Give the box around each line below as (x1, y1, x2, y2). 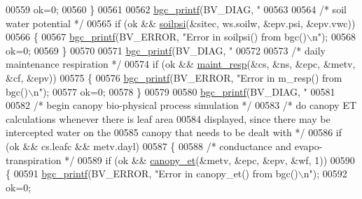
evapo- (294, 138, 323, 153)
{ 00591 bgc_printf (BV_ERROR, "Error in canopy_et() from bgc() (6, 166, 298, 181)
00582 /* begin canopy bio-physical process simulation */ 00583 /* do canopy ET (6, 98, 357, 112)
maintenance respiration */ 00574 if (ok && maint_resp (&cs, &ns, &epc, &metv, (6, 57, 356, 71)
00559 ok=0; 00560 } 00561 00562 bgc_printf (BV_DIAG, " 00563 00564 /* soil (6, 2, 347, 16)
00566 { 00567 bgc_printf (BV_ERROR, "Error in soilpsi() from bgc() (6, 29, 307, 44)
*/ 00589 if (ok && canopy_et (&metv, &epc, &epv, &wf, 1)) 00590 (64, 152, 355, 167)
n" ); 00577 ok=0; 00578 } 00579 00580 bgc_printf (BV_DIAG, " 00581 (33, 84, 335, 98)
